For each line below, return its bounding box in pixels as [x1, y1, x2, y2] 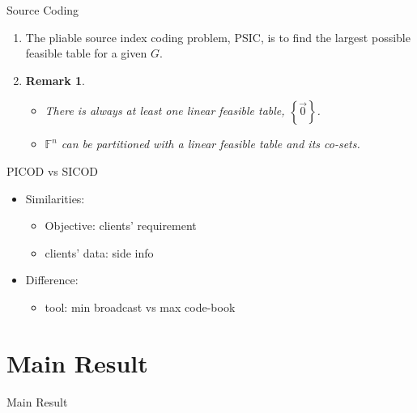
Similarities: [25, 189, 85, 206]
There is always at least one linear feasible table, [45, 102, 285, 119]
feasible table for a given [25, 45, 147, 62]
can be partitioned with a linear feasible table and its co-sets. [61, 135, 360, 152]
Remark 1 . [25, 71, 85, 88]
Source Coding [6, 2, 79, 18]
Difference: [25, 271, 79, 288]
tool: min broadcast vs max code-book [45, 298, 236, 315]
